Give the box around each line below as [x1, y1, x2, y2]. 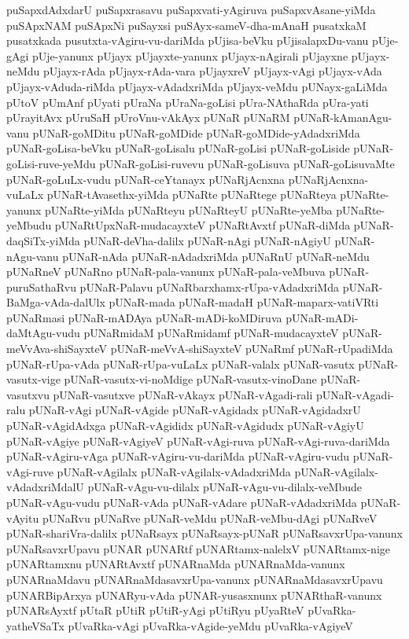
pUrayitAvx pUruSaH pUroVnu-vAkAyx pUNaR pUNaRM [6, 109, 290, 126]
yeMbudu [6, 217, 52, 233]
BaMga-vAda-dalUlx [6, 294, 105, 310]
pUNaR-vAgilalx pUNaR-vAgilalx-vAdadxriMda [57, 463, 291, 479]
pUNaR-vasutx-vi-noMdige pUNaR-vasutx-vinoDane [64, 371, 317, 387]
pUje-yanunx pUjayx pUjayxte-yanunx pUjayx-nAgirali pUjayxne [32, 47, 348, 64]
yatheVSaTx [6, 617, 64, 633]
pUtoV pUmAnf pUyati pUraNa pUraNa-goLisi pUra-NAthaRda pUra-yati [6, 94, 369, 110]
